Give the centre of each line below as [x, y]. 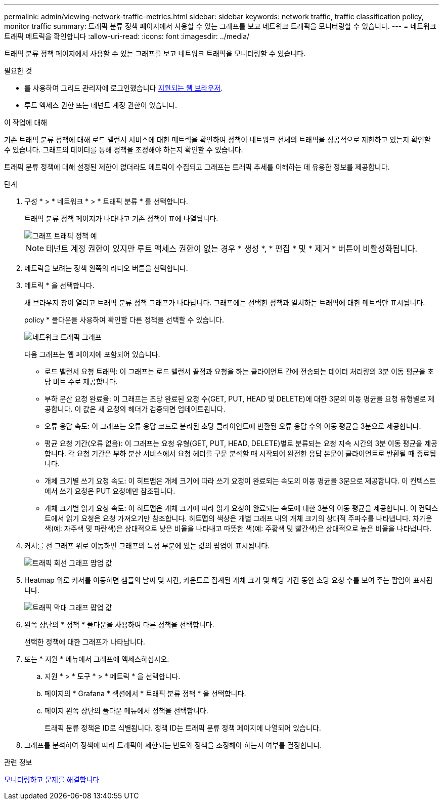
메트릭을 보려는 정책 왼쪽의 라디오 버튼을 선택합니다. [106, 268]
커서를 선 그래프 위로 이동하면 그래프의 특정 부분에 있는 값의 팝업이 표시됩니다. [147, 546]
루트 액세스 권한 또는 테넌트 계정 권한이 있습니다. [101, 105]
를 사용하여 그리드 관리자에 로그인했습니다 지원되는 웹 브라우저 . [124, 88]
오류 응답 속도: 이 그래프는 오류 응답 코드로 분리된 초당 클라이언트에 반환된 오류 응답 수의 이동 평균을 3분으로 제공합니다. [233, 426]
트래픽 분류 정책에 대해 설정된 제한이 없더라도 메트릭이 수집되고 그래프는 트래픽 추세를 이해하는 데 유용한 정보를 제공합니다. [197, 167]
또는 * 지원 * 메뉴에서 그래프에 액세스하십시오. [97, 659]
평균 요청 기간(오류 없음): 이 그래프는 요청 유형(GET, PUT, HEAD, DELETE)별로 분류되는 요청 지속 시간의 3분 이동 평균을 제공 [241, 443]
